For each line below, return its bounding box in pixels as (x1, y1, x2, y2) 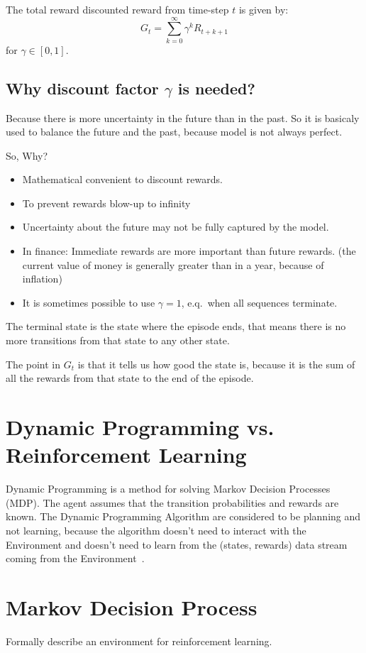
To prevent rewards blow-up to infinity (22, 195, 191, 210)
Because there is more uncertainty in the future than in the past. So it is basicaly (6, 110, 360, 125)
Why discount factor (6, 77, 159, 99)
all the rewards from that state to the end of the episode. (6, 371, 254, 385)
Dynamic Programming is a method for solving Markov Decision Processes (6, 481, 331, 496)
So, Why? (6, 148, 48, 163)
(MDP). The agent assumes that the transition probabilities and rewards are (6, 495, 339, 510)
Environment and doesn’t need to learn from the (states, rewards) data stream (6, 537, 348, 552)
